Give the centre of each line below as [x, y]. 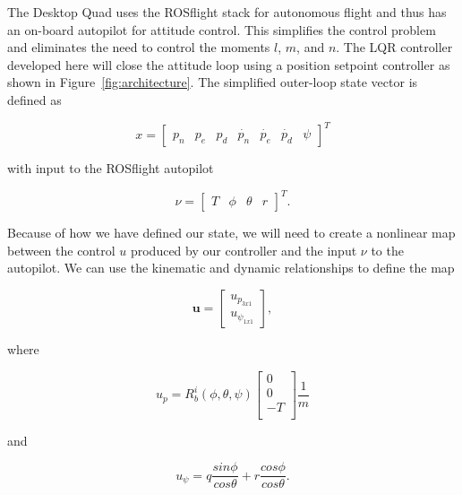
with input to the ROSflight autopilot [111, 168]
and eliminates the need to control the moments [139, 47]
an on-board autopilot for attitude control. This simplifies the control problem [222, 29]
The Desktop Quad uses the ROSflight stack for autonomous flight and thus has [227, 12]
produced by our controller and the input [244, 250]
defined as [34, 99]
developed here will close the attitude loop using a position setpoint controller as [229, 64]
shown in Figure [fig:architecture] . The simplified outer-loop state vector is [213, 82]
